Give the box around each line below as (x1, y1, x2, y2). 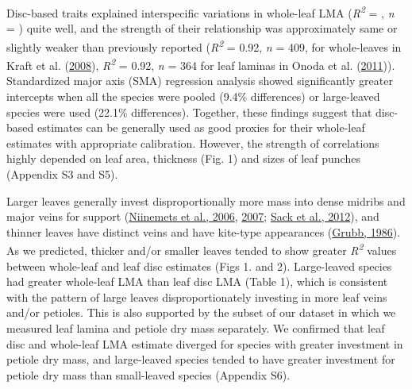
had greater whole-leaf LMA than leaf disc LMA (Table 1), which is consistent (6, 273, 388, 290)
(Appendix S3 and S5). (6, 165, 118, 182)
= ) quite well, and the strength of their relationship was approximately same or (6, 20, 398, 37)
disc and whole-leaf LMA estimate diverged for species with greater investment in (6, 335, 403, 352)
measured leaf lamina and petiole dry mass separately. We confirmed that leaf (6, 319, 385, 336)
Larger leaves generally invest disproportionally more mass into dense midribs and (6, 192, 406, 209)
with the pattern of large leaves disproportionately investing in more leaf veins (6, 288, 387, 305)
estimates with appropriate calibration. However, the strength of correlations (6, 134, 379, 151)
